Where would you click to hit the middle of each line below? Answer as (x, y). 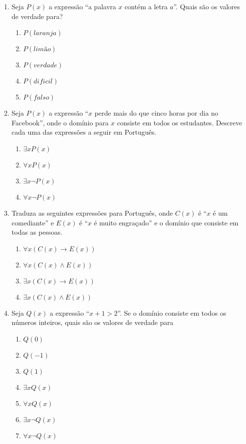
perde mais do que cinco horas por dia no (156, 113)
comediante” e (33, 222)
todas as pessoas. (37, 232)
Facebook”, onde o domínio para (60, 122)
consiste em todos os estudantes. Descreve (179, 122)
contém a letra (146, 6)
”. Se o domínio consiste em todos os (172, 313)
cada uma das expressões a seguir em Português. (84, 132)
